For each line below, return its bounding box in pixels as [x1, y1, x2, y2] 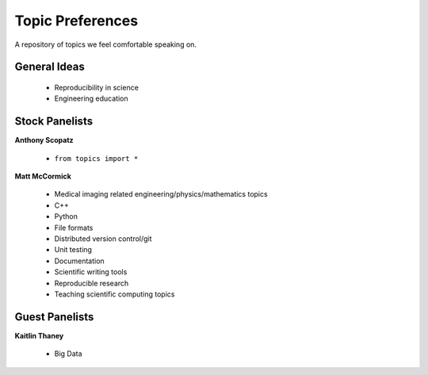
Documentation [54, 256, 105, 266]
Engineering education [54, 94, 128, 103]
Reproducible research [54, 278, 129, 288]
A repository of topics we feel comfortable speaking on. [14, 40, 197, 49]
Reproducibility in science [54, 82, 139, 92]
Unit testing [54, 245, 93, 254]
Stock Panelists [14, 115, 94, 128]
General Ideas [14, 60, 85, 74]
